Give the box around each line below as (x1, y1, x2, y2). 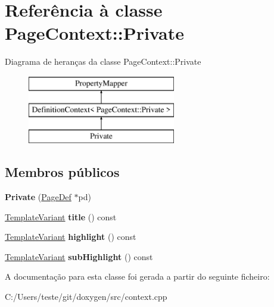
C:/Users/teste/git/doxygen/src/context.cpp (5, 290, 167, 303)
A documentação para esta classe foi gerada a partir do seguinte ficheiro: (5, 270, 270, 283)
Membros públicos (5, 163, 120, 181)
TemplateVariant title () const (5, 210, 117, 223)
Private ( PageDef (5, 191, 71, 203)
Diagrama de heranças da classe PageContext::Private (5, 55, 201, 68)
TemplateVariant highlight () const (5, 230, 136, 243)
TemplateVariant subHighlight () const (5, 250, 153, 262)
